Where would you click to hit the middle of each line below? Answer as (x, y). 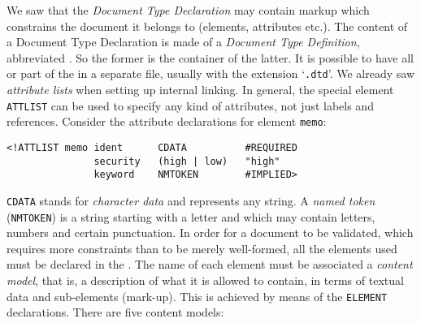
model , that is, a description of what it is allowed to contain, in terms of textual (205, 280)
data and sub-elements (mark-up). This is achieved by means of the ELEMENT (197, 296)
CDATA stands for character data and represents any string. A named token (191, 200)
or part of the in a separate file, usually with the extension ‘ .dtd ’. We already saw (211, 73)
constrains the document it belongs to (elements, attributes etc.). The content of (207, 26)
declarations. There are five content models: (115, 312)
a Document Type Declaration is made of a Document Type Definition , (183, 42)
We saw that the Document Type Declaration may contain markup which (188, 10)
